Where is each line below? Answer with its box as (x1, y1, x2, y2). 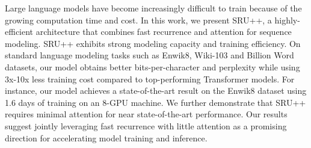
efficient (5, 25, 34, 38)
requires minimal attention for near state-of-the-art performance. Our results (5, 108, 288, 120)
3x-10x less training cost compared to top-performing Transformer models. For (5, 72, 295, 85)
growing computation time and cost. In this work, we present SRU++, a (5, 13, 272, 26)
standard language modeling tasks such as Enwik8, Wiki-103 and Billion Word (5, 49, 294, 61)
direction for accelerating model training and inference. (5, 131, 208, 144)
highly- (274, 13, 300, 26)
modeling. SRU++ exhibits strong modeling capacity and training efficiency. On (5, 37, 301, 49)
